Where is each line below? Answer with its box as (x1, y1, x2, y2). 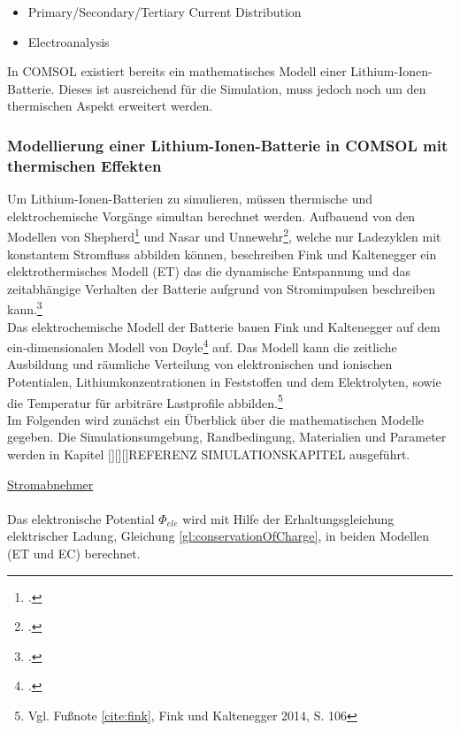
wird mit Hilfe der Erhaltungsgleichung (182, 509, 395, 527)
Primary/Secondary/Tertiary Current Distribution (27, 3, 302, 20)
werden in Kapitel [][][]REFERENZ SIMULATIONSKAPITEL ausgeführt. (7, 445, 410, 464)
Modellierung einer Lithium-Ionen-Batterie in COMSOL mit (7, 134, 448, 156)
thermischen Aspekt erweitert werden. (7, 96, 213, 115)
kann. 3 (7, 297, 42, 318)
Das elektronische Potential (7, 509, 155, 527)
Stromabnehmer (7, 474, 94, 493)
